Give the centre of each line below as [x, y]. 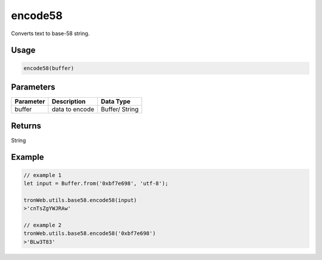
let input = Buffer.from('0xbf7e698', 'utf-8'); [96, 183]
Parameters [33, 87]
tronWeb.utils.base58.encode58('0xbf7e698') [90, 233]
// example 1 [43, 175]
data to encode [73, 109]
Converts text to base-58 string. [50, 33]
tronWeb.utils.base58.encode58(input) [80, 200]
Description [69, 101]
